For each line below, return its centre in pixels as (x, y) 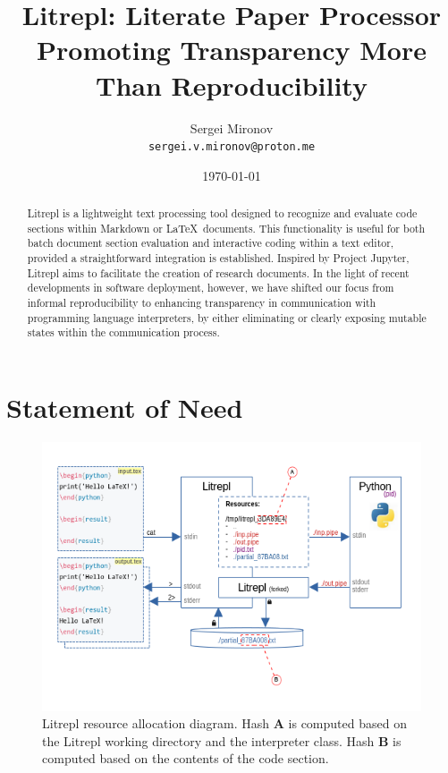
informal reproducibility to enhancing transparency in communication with (202, 303)
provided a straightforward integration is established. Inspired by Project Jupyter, (218, 258)
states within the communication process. (123, 332)
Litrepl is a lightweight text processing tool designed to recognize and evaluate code (222, 213)
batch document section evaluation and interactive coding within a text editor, (211, 243)
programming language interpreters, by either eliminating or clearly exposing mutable (227, 317)
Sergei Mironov (232, 127)
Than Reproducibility (232, 85)
